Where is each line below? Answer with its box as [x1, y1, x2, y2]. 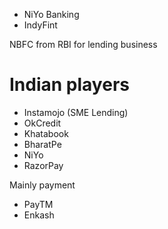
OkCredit [23, 117, 62, 129]
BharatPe [23, 138, 62, 150]
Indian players [9, 74, 130, 96]
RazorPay [23, 159, 64, 171]
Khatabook [23, 127, 69, 139]
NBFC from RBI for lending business [9, 39, 158, 50]
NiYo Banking [23, 9, 80, 20]
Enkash [23, 209, 55, 221]
